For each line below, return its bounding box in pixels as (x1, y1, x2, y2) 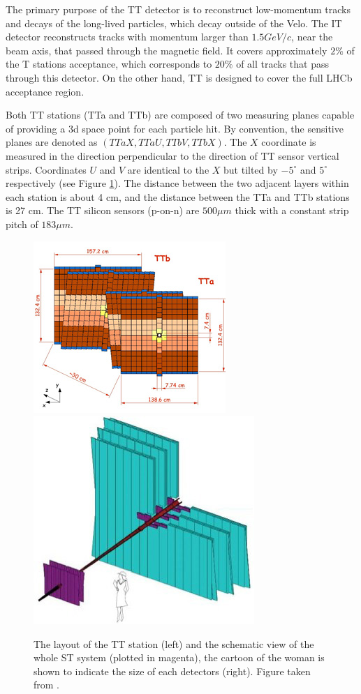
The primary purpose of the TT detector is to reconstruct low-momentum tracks (6, 2, 351, 16)
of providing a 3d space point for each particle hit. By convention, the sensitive (6, 121, 344, 135)
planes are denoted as (6, 135, 98, 149)
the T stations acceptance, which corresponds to (6, 56, 212, 71)
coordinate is (261, 135, 316, 149)
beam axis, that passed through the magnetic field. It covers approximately (6, 43, 327, 57)
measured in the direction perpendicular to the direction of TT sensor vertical (6, 148, 339, 163)
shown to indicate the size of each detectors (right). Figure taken (34, 663, 311, 678)
